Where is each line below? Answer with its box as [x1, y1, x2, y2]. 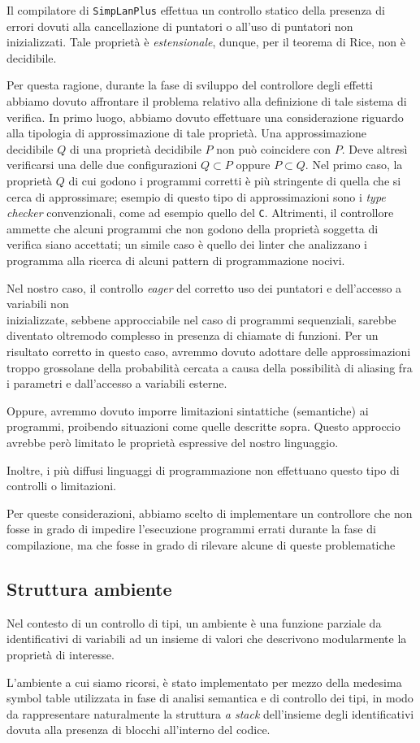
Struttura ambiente [6, 576, 172, 601]
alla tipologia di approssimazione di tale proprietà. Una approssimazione [6, 124, 367, 141]
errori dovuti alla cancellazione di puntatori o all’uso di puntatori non [6, 17, 353, 34]
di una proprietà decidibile [69, 140, 201, 157]
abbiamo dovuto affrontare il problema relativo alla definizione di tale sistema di [6, 93, 407, 110]
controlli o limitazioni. [6, 477, 117, 494]
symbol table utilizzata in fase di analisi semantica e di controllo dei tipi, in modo [6, 689, 414, 706]
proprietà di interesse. [6, 645, 115, 663]
